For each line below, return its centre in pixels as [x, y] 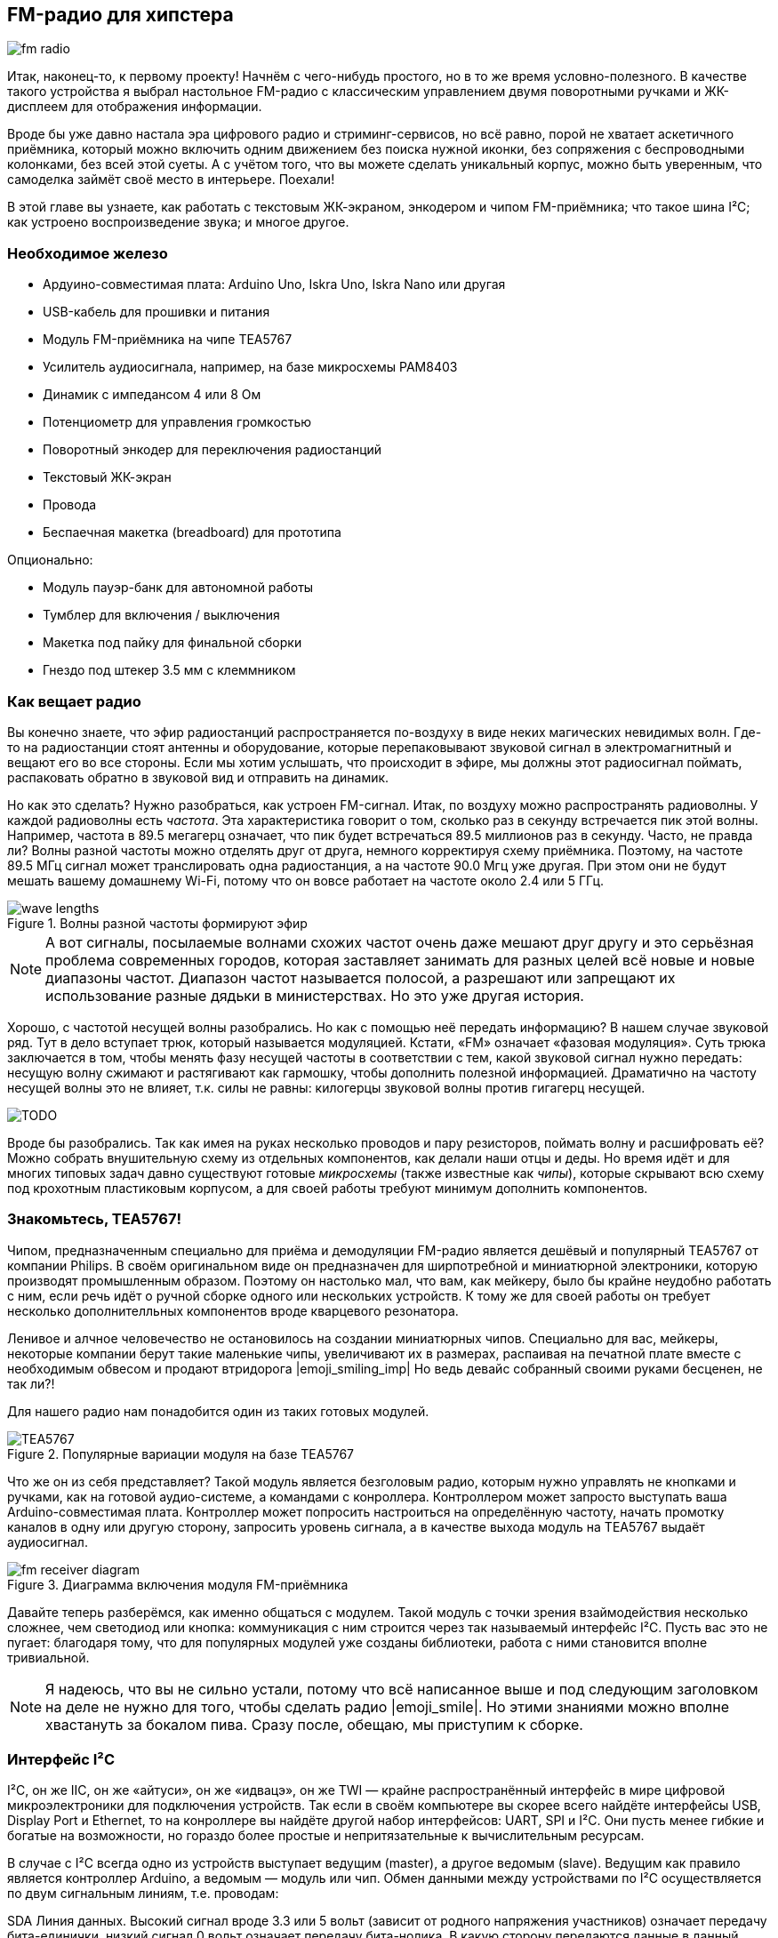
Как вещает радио [74, 701]
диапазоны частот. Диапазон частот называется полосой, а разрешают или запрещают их [361, 977]
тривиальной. [48, 1657]
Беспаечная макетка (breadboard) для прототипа [192, 533]
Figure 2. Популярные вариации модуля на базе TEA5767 [181, 1453]
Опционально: [50, 560]
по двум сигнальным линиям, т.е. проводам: [143, 1894]
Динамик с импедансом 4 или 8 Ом [152, 395]
